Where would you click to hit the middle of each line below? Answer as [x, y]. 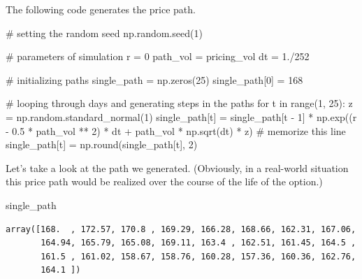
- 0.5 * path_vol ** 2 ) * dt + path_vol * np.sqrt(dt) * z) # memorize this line [176, 130]
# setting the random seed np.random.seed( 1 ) [104, 33]
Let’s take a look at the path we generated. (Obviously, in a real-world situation [177, 167]
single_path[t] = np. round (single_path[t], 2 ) [102, 144]
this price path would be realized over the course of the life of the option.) [164, 181]
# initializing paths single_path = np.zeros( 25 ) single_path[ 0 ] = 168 [154, 79]
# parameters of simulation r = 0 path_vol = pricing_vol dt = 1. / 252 [158, 56]
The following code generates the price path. [101, 9]
